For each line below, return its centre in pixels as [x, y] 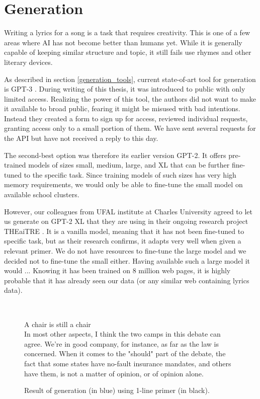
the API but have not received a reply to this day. [81, 138]
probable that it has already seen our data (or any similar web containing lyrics [127, 280]
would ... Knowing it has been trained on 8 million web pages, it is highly [117, 270]
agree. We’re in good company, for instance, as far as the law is [122, 343]
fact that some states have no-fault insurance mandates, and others [128, 363]
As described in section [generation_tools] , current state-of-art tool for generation [130, 79]
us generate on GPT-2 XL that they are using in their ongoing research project [126, 221]
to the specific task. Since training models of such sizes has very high [130, 174]
